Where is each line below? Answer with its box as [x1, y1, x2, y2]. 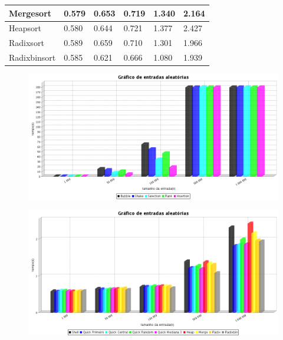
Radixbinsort [9, 51, 56, 64]
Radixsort [9, 37, 44, 49]
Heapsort [9, 22, 41, 34]
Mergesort [9, 6, 52, 19]
